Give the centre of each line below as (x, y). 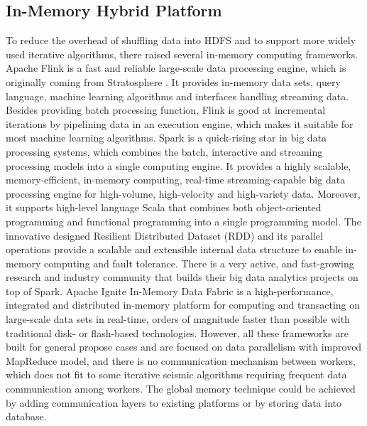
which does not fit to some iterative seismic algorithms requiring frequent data (176, 374)
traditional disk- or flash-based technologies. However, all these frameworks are (177, 332)
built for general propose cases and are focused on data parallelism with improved (184, 347)
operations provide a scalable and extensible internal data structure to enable (174, 249)
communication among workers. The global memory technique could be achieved (181, 389)
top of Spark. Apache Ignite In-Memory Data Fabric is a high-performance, (170, 291)
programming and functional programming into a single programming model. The (183, 221)
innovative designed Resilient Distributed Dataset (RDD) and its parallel (164, 235)
